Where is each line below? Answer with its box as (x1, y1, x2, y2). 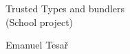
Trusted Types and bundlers (6, 1, 124, 15)
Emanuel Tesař (6, 38, 69, 52)
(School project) (6, 14, 74, 29)
